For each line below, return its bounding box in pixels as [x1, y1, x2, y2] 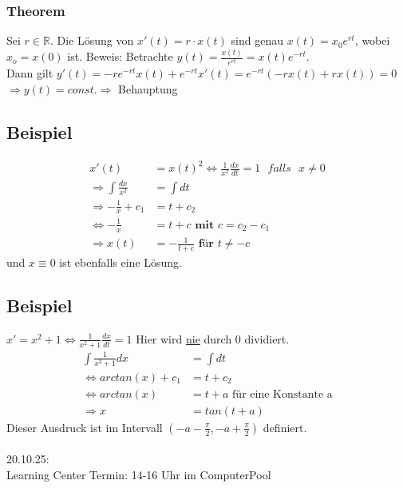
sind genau [231, 32, 283, 49]
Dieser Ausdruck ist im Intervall [6, 419, 163, 435]
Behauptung [118, 80, 178, 97]
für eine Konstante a [232, 388, 333, 400]
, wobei [354, 32, 390, 49]
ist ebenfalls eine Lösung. [59, 254, 182, 271]
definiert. [263, 419, 307, 435]
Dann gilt [6, 65, 53, 81]
